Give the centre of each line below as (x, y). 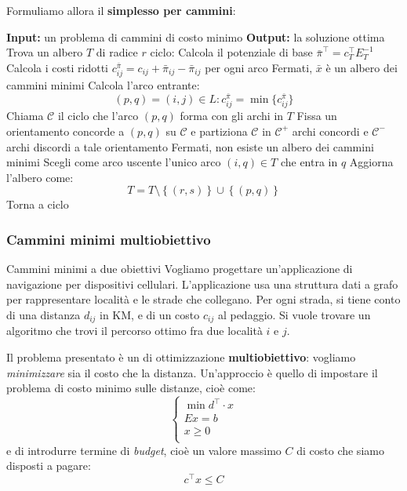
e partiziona (219, 131)
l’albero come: (40, 177)
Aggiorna (371, 162)
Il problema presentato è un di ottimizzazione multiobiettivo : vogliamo (181, 356)
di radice (117, 52)
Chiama (25, 116)
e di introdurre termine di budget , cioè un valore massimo (144, 450)
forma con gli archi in (232, 116)
